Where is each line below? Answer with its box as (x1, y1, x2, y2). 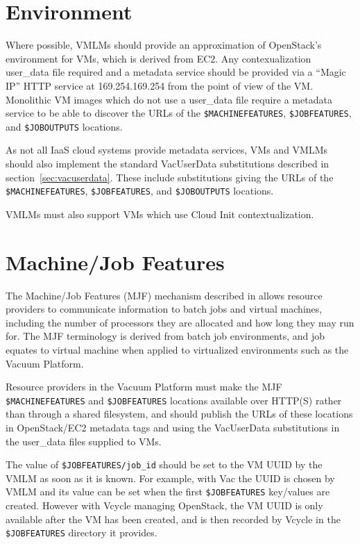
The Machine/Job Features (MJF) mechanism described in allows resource (6, 288, 323, 302)
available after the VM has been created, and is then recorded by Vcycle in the (6, 511, 341, 526)
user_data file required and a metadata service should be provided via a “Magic (6, 65, 346, 79)
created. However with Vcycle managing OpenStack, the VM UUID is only (6, 498, 323, 513)
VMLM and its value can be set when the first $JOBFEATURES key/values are (6, 484, 330, 499)
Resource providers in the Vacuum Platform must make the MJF (6, 379, 282, 394)
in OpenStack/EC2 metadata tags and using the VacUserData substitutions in (6, 420, 340, 434)
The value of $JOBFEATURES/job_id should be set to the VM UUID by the (6, 457, 323, 472)
